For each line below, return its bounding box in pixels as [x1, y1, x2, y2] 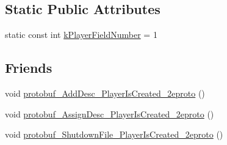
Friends [5, 58, 52, 77]
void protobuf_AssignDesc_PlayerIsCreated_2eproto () [5, 107, 214, 120]
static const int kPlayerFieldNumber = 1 [5, 28, 157, 41]
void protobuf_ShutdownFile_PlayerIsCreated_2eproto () [5, 128, 223, 141]
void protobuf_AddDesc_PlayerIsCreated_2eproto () [5, 87, 205, 99]
